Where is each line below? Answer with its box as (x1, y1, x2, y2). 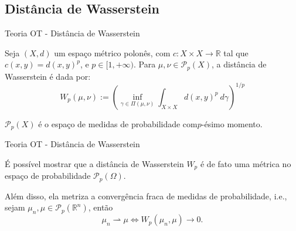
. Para (133, 58, 156, 70)
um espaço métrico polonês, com (54, 46, 171, 59)
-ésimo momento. (201, 117, 263, 130)
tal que (223, 46, 249, 59)
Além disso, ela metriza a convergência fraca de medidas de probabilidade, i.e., (5, 189, 287, 202)
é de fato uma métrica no (200, 157, 291, 169)
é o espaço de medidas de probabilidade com (38, 117, 198, 130)
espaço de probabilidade (5, 169, 91, 182)
